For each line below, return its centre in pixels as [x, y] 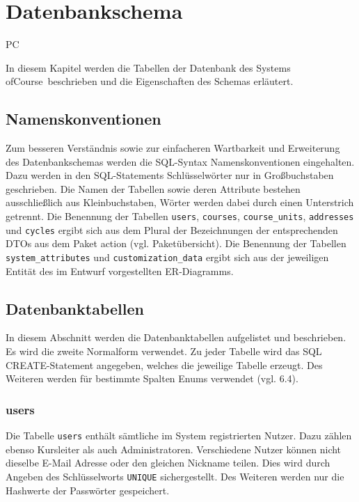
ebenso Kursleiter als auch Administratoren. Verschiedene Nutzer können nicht [174, 449]
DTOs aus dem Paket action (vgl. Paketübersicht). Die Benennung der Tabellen [176, 243]
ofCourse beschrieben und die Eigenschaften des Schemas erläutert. [150, 81]
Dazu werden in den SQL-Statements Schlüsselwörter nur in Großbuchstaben [170, 175]
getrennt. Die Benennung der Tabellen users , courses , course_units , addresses [180, 216]
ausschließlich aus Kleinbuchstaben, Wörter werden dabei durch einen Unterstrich [180, 202]
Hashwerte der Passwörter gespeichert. [88, 490]
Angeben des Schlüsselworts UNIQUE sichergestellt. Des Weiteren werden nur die [175, 476]
